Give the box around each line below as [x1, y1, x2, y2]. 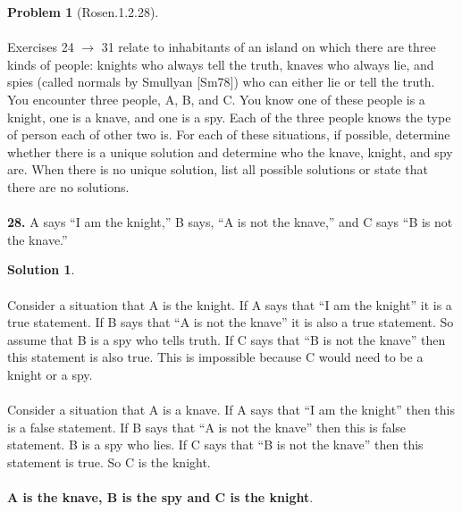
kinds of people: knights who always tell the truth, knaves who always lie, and [7, 55, 434, 73]
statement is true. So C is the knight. [7, 452, 211, 471]
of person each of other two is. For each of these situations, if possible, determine [7, 125, 450, 144]
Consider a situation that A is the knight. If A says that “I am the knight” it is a [7, 295, 452, 314]
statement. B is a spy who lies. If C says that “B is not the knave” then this [7, 435, 424, 454]
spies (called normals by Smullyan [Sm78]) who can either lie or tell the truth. [7, 72, 435, 91]
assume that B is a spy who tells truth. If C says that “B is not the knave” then [7, 330, 446, 348]
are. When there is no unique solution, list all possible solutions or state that [7, 160, 428, 179]
